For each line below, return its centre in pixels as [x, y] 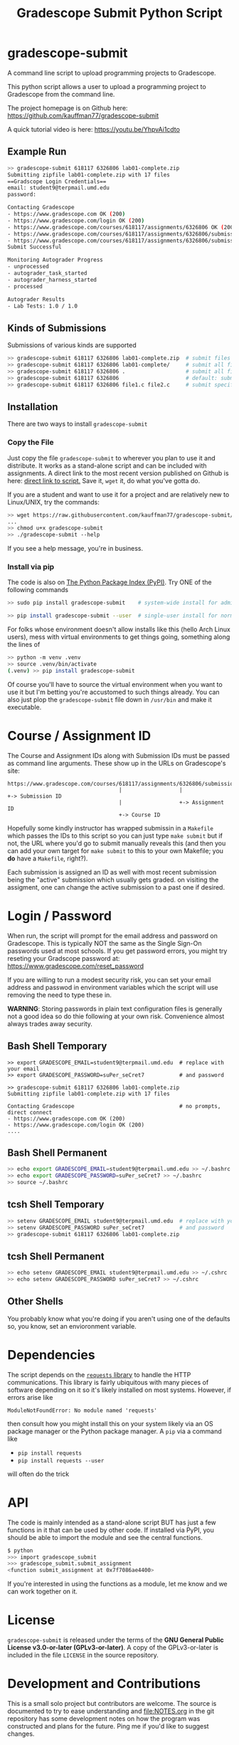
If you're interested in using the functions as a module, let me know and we [117, 1584]
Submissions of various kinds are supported [72, 345]
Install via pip [31, 567]
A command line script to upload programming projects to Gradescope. [112, 73]
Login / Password [60, 916]
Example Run [37, 152]
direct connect [30, 1112]
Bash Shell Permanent [57, 1153]
